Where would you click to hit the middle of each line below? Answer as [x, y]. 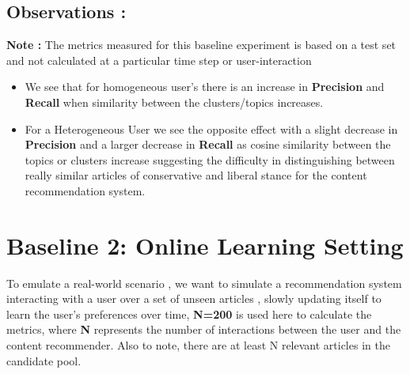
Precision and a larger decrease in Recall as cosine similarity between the [208, 144]
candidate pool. [44, 360]
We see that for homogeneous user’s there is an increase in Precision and [205, 87]
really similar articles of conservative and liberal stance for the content [196, 175]
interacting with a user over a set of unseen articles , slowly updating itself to [194, 298]
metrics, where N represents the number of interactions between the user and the [204, 329]
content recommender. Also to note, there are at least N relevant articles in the [198, 345]
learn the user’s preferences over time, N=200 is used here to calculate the [189, 314]
